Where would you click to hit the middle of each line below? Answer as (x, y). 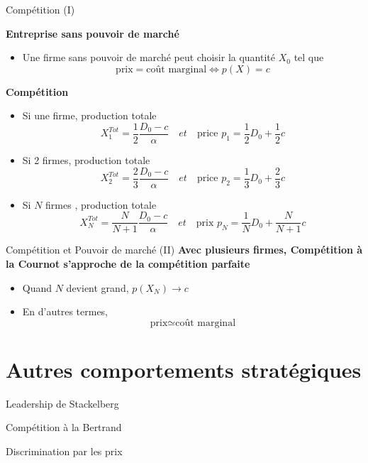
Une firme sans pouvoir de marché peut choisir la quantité (149, 57)
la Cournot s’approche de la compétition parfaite (128, 263)
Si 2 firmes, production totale (86, 160)
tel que (309, 57)
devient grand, (97, 287)
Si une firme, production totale (89, 115)
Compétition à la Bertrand (64, 427)
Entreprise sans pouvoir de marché (93, 33)
